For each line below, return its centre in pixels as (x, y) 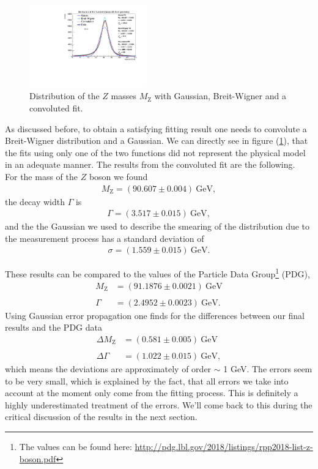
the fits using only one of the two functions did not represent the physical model (155, 152)
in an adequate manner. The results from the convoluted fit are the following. (150, 164)
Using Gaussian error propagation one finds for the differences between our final (155, 315)
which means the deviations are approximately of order (108, 369)
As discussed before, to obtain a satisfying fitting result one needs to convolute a (156, 128)
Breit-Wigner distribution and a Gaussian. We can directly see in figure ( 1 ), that (157, 141)
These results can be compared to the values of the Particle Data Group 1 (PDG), (157, 273)
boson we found (118, 176)
